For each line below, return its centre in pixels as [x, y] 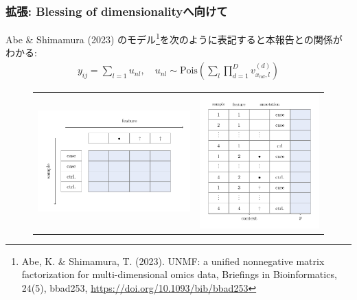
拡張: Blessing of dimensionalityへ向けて [117, 11]
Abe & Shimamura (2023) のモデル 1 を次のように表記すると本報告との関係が [174, 38]
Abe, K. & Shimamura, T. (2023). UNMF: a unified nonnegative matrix [173, 261]
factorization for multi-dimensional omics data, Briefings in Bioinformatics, [179, 274]
